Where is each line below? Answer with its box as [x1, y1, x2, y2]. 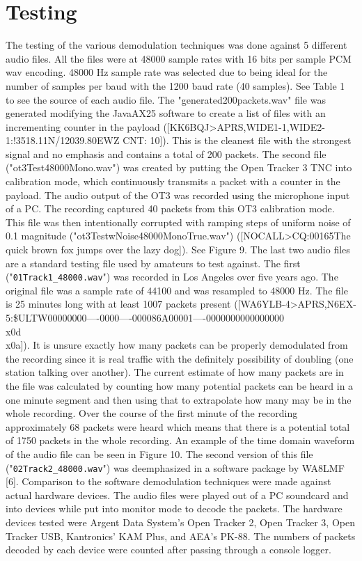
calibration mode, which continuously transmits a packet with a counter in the [6, 174, 340, 189]
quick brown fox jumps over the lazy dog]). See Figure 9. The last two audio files [6, 242, 350, 257]
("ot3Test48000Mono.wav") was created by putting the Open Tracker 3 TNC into [6, 160, 352, 175]
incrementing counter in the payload [6, 119, 160, 134]
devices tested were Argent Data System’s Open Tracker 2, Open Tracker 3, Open [6, 515, 355, 530]
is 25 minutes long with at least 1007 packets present [6, 297, 231, 311]
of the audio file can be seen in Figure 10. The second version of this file [6, 447, 313, 461]
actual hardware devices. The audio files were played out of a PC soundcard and [6, 487, 349, 502]
